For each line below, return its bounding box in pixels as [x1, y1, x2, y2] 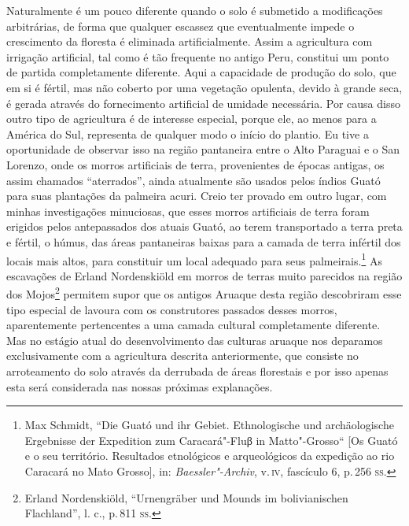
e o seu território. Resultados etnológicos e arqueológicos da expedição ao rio [24, 447, 395, 464]
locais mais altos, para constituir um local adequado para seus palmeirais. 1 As [6, 250, 382, 269]
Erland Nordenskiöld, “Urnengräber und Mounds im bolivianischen [24, 489, 348, 506]
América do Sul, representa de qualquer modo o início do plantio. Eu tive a [6, 125, 369, 142]
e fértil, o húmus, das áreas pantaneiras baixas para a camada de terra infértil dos [6, 233, 401, 250]
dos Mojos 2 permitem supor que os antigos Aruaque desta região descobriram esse [6, 283, 402, 302]
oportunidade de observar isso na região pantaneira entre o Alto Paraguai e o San [6, 141, 400, 157]
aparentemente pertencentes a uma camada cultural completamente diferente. [6, 317, 381, 333]
